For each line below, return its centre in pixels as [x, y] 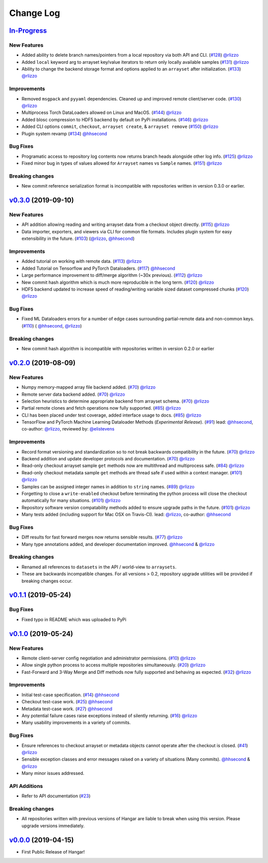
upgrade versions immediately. [53, 826]
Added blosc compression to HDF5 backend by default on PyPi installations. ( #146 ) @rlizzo [115, 119]
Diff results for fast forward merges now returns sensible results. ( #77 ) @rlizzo [102, 537]
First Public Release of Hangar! [53, 852]
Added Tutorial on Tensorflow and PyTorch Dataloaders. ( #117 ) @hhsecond [99, 268]
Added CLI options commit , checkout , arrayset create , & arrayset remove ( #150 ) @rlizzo [120, 126]
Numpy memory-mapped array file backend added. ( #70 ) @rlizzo [89, 387]
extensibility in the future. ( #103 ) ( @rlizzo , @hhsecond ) [78, 238]
